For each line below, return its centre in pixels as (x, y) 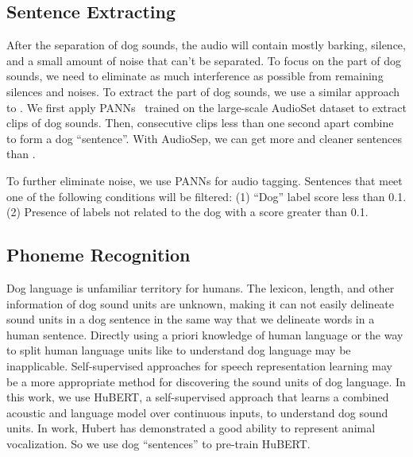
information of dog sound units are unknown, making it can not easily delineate (201, 303)
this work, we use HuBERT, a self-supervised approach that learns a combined (198, 397)
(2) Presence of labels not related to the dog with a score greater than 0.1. (187, 212)
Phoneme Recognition (98, 255)
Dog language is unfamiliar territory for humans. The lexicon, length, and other (201, 287)
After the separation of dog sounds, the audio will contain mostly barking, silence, (206, 45)
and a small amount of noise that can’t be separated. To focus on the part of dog (204, 60)
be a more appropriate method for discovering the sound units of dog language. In (206, 381)
